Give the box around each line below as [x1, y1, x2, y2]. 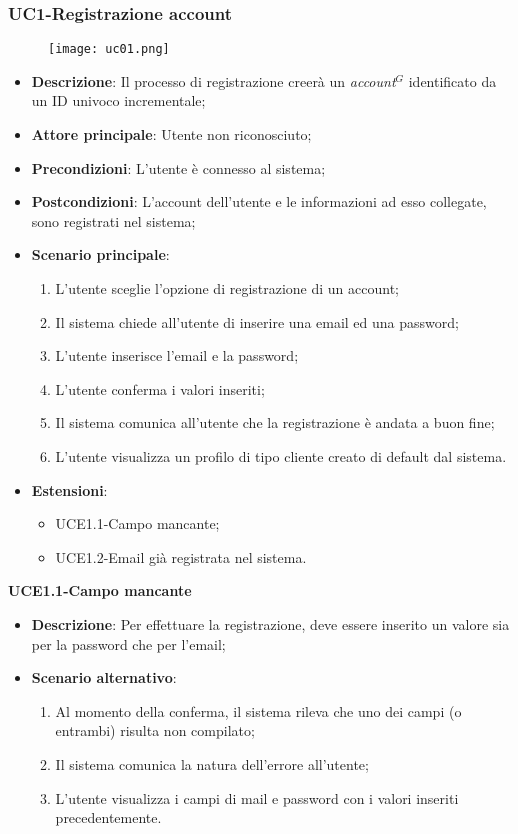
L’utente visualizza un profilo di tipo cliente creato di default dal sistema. [55, 446, 507, 466]
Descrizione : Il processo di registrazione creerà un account [31, 70, 396, 91]
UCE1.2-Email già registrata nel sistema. [55, 546, 307, 567]
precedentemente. [55, 807, 162, 828]
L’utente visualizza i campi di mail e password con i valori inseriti [55, 787, 459, 808]
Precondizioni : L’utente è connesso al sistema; [31, 157, 326, 178]
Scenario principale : [31, 244, 170, 265]
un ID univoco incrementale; [31, 90, 206, 111]
